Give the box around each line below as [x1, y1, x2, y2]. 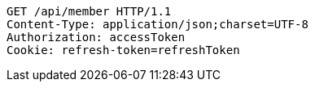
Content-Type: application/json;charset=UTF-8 [7, 18, 308, 31]
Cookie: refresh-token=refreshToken [7, 44, 240, 57]
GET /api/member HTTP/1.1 [7, 5, 172, 18]
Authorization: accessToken [7, 31, 186, 44]
